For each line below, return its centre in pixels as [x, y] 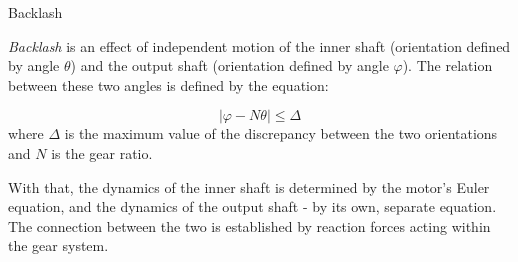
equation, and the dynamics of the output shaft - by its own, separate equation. [252, 206]
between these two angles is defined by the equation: [168, 84]
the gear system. [58, 245]
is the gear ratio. [102, 152]
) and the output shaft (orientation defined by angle [229, 65]
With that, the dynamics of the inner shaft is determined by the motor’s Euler [249, 186]
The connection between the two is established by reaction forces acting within [249, 225]
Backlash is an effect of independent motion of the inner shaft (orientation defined [259, 45]
